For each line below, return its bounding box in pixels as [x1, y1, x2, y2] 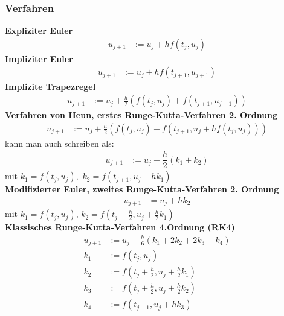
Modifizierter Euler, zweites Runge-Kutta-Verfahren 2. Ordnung [5, 183, 279, 195]
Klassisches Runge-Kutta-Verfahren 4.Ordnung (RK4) [5, 221, 235, 233]
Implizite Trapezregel [5, 80, 96, 93]
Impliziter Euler [5, 52, 73, 65]
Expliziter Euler [5, 24, 73, 37]
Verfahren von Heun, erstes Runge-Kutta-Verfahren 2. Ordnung [5, 109, 278, 121]
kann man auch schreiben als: [5, 136, 114, 149]
